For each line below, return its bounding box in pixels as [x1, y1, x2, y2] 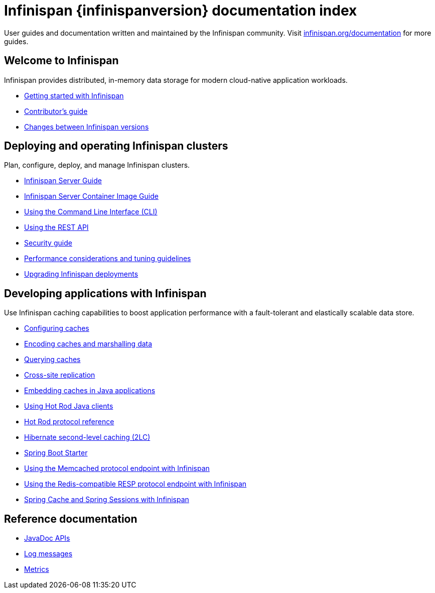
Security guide [24, 239, 72, 248]
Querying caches [24, 355, 81, 364]
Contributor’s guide [24, 106, 88, 115]
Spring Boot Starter [24, 448, 88, 457]
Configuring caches [24, 324, 89, 333]
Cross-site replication [24, 371, 95, 380]
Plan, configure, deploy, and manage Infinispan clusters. [4, 161, 190, 170]
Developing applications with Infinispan [4, 287, 207, 300]
